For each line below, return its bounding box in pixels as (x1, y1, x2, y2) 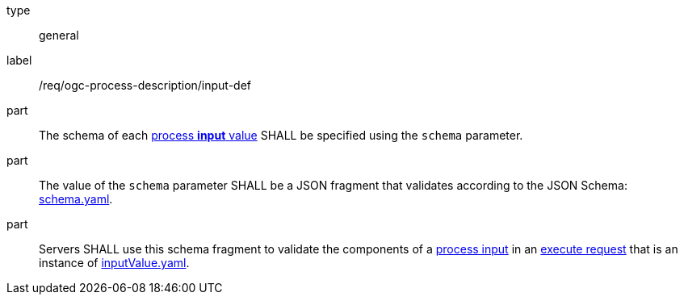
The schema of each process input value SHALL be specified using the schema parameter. (39, 128, 523, 142)
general (39, 28, 79, 42)
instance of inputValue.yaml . (39, 256, 190, 270)
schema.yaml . (39, 192, 113, 206)
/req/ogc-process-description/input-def (39, 78, 252, 92)
